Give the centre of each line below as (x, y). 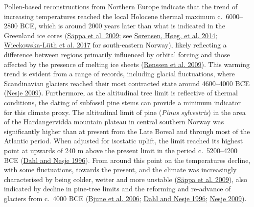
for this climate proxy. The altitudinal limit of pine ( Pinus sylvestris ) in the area (125, 112)
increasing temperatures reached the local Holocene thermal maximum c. (113, 16)
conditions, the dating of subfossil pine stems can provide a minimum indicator (122, 102)
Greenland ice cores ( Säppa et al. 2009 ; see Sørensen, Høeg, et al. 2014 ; (111, 35)
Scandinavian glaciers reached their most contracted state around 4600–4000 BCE (127, 83)
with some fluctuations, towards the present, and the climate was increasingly (120, 170)
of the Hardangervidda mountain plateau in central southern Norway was (114, 122)
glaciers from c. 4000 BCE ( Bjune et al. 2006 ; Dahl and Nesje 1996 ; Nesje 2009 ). (125, 198)
